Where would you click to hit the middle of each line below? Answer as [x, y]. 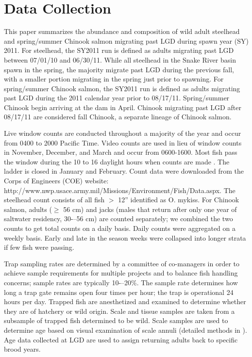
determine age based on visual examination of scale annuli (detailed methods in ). [126, 330]
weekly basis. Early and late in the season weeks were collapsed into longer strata [125, 237]
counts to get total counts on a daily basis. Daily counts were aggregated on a [120, 228]
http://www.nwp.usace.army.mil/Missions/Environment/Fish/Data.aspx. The [120, 190]
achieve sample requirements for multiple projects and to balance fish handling [121, 273]
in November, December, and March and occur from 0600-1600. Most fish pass [121, 152]
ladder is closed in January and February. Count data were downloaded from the [124, 171]
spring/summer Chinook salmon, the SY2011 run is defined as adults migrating [122, 88]
